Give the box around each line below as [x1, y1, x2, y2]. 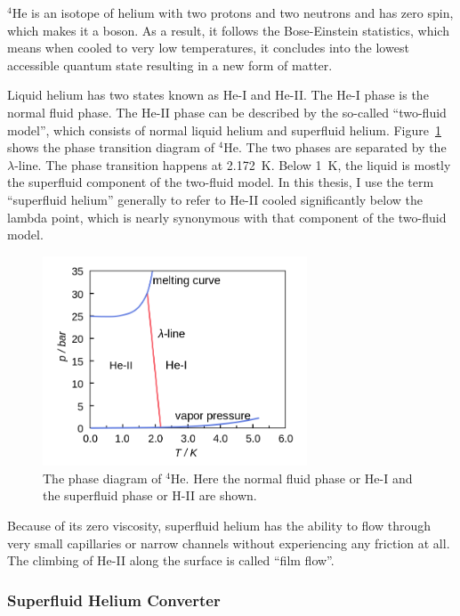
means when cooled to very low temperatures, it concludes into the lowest [7, 38, 409, 57]
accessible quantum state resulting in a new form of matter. [7, 55, 333, 74]
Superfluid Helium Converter [7, 588, 221, 611]
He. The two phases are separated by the [223, 138, 447, 157]
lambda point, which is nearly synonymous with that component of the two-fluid [7, 207, 447, 226]
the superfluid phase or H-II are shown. [43, 486, 257, 505]
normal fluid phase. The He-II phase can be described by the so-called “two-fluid [7, 102, 447, 121]
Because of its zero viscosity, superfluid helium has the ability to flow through [7, 515, 431, 534]
